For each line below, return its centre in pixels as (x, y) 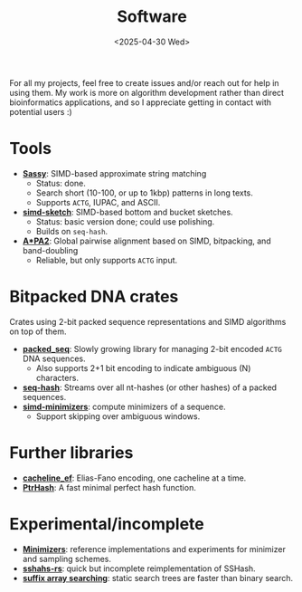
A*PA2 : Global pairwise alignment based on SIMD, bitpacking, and (146, 241)
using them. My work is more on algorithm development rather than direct (147, 92)
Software (152, 17)
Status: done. (61, 183)
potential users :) (41, 111)
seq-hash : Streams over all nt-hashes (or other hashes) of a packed (150, 387)
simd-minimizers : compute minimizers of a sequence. (124, 406)
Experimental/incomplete (107, 524)
